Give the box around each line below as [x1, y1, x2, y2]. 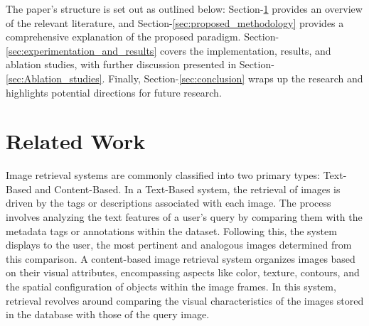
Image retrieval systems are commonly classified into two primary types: [6, 168, 320, 183]
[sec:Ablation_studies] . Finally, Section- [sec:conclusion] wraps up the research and [6, 70, 363, 85]
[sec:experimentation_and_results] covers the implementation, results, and [6, 43, 331, 58]
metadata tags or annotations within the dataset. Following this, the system [6, 223, 337, 238]
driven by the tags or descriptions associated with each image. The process [6, 195, 331, 210]
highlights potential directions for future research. [6, 85, 222, 99]
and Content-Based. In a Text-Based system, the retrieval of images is [35, 181, 341, 196]
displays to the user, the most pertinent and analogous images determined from [6, 237, 352, 252]
